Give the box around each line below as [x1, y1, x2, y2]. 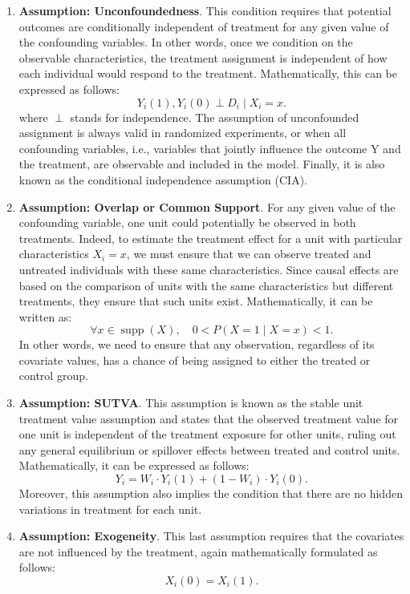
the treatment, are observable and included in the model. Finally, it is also [18, 156, 385, 172]
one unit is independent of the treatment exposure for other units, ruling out [18, 426, 396, 442]
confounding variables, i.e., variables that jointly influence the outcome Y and [18, 139, 401, 156]
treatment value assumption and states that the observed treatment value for [18, 410, 399, 426]
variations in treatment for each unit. [18, 500, 202, 517]
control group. [18, 367, 88, 384]
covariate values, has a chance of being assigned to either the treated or [18, 351, 371, 368]
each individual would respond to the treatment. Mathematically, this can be [18, 65, 398, 82]
